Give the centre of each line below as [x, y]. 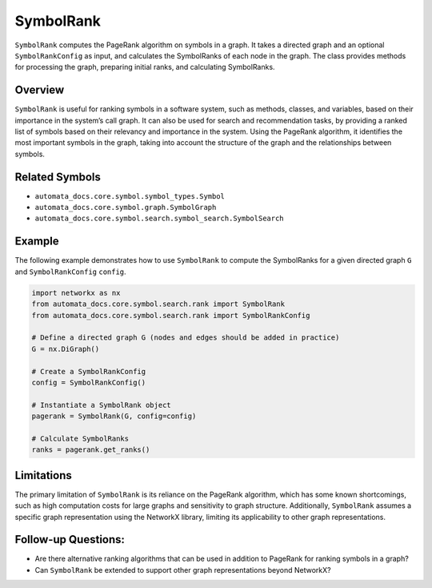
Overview [40, 90]
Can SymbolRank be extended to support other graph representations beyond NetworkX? [183, 570]
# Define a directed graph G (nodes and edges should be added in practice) [186, 338]
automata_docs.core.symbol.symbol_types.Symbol [130, 196]
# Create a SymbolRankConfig [89, 371]
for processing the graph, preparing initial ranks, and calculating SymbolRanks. [145, 67]
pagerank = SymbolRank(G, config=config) [114, 416]
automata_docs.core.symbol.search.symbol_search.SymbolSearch [159, 219]
